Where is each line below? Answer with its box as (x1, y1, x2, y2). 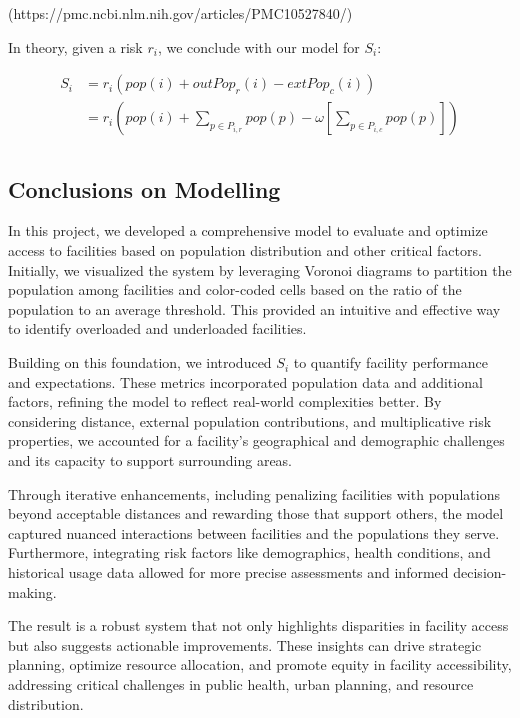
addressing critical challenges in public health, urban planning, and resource (8, 673, 474, 694)
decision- (453, 561, 507, 582)
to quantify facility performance (293, 352, 488, 373)
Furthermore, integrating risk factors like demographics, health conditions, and (8, 542, 491, 563)
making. (8, 581, 57, 602)
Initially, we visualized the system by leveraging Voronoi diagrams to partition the (8, 259, 512, 280)
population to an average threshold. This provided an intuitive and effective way (8, 298, 501, 319)
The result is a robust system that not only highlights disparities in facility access (8, 615, 509, 636)
